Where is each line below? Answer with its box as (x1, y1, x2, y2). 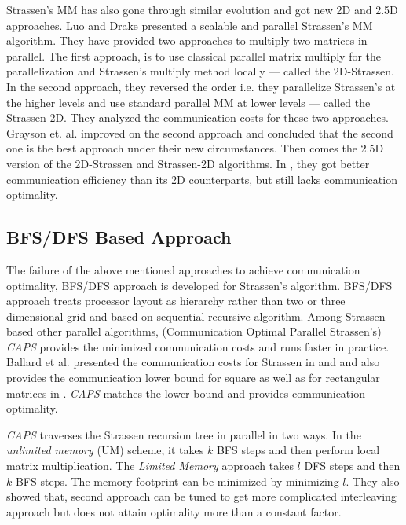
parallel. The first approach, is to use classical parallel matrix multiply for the (6, 47, 382, 64)
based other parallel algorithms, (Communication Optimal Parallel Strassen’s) (6, 323, 382, 340)
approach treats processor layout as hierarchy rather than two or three (6, 292, 346, 309)
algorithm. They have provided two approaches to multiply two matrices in (6, 32, 368, 49)
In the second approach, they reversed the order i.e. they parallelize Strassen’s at (6, 78, 396, 94)
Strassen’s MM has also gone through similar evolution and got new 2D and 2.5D (6, 2, 398, 17)
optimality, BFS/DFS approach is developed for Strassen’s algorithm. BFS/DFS (6, 277, 393, 293)
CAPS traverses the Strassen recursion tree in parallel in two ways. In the (6, 426, 361, 442)
